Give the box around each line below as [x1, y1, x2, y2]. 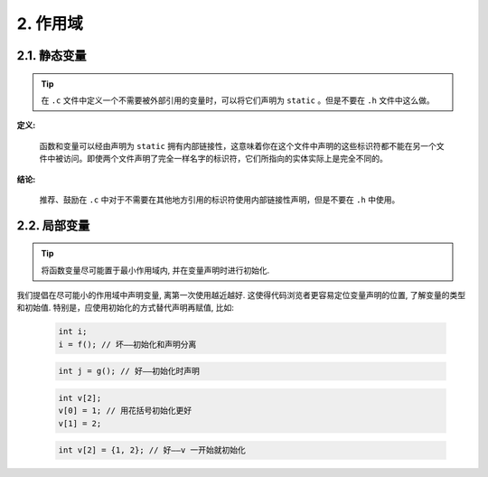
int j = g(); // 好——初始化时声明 [58, 366, 201, 377]
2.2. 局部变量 [16, 218, 90, 233]
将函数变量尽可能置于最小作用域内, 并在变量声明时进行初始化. [41, 265, 270, 276]
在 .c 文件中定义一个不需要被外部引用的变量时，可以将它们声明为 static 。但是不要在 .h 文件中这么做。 [41, 95, 435, 106]
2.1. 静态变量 [16, 48, 87, 63]
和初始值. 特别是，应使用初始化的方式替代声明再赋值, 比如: [16, 303, 234, 313]
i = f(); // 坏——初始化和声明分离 [58, 339, 197, 350]
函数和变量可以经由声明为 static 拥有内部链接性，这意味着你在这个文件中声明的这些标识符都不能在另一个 [39, 140, 437, 151]
